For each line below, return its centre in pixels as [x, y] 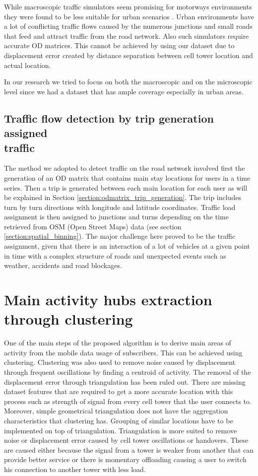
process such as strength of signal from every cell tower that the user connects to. [128, 401]
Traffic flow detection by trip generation [109, 118]
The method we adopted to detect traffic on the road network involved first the [125, 168]
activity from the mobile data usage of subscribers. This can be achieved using [123, 352]
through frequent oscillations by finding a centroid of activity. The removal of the [128, 372]
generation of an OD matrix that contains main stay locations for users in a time [127, 177]
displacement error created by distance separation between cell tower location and [129, 55]
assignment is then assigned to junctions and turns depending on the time [116, 217]
